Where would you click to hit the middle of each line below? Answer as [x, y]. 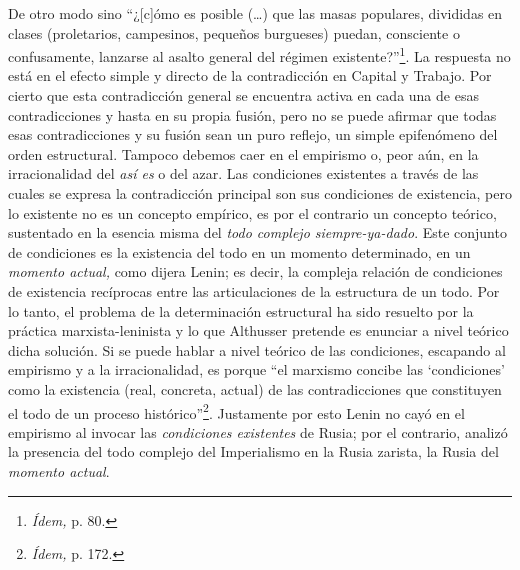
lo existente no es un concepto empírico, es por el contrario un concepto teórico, [252, 212]
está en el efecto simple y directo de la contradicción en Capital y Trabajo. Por [250, 75]
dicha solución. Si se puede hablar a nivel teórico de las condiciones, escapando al [257, 349]
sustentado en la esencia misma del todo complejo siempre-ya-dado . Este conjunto [257, 232]
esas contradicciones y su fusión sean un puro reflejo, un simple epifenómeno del [253, 134]
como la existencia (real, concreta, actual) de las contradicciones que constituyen [255, 388]
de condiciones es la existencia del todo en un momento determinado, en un [239, 251]
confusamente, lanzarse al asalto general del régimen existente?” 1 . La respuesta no [259, 54]
